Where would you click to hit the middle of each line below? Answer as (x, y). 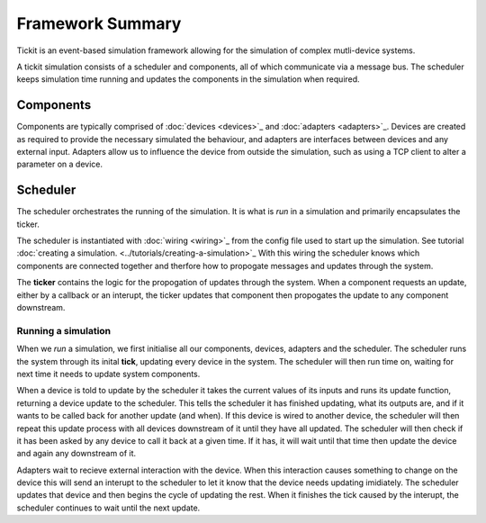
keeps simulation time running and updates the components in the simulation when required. (188, 79)
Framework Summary (99, 23)
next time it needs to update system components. (108, 374)
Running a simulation (64, 330)
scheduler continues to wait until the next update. (108, 508)
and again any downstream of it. (76, 454)
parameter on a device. (60, 164)
